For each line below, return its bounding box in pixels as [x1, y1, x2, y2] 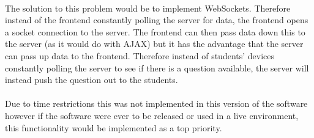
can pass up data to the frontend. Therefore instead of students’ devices [5, 49, 275, 62]
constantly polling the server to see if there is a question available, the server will [5, 61, 309, 74]
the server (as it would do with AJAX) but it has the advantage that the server [5, 37, 304, 50]
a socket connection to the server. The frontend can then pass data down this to [5, 25, 305, 38]
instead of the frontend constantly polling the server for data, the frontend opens [5, 13, 308, 26]
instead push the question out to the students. [5, 73, 178, 86]
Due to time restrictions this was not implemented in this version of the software [5, 97, 308, 110]
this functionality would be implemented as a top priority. [5, 121, 222, 134]
